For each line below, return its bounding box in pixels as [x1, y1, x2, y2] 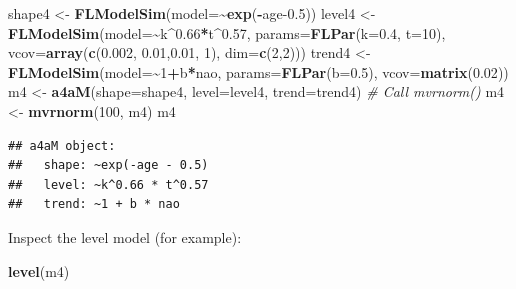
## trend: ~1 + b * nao [8, 197, 180, 212]
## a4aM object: [8, 138, 116, 153]
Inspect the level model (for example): [8, 226, 242, 247]
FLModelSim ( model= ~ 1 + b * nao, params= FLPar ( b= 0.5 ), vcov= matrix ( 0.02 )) [8, 61, 509, 82]
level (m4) [8, 260, 70, 281]
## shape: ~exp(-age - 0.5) [8, 158, 209, 173]
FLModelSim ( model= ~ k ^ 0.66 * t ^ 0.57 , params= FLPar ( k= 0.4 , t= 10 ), [8, 22, 446, 43]
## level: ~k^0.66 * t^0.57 [8, 177, 209, 192]
